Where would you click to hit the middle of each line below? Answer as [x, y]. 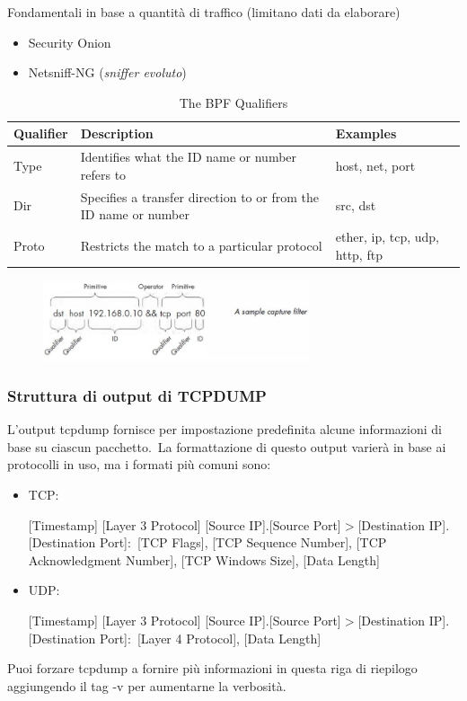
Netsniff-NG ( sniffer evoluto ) [107, 72]
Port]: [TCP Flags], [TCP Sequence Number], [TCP [243, 542]
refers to [103, 174]
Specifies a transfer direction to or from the [199, 196]
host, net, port [375, 166]
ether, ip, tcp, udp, [387, 237]
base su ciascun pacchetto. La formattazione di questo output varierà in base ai [227, 446]
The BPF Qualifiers [233, 102]
